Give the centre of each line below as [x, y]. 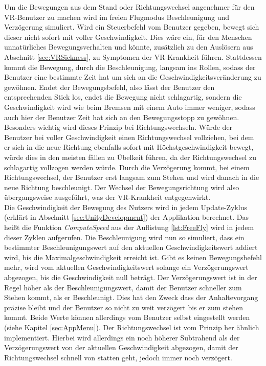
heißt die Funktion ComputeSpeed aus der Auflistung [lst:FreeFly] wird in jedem [129, 227]
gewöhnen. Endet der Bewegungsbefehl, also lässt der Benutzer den [109, 87]
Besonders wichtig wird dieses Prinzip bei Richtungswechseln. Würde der [118, 127]
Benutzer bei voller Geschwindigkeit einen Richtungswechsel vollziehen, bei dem [129, 137]
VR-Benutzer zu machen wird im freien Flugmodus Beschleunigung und [117, 17]
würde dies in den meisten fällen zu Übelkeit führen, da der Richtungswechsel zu [130, 157]
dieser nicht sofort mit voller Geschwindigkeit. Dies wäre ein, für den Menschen [128, 37]
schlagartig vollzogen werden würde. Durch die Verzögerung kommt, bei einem [127, 167]
